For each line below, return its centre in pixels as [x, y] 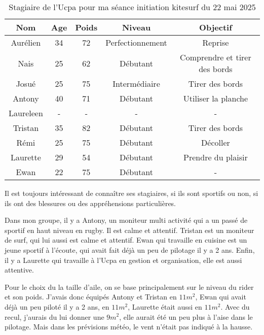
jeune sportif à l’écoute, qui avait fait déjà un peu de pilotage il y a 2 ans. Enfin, [130, 249]
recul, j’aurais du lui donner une [54, 316]
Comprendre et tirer [216, 57]
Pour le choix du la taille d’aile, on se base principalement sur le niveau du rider [129, 287]
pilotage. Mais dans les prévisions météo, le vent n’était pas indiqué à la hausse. [129, 327]
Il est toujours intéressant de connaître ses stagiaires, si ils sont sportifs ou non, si [131, 193]
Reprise [216, 42]
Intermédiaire [136, 83]
